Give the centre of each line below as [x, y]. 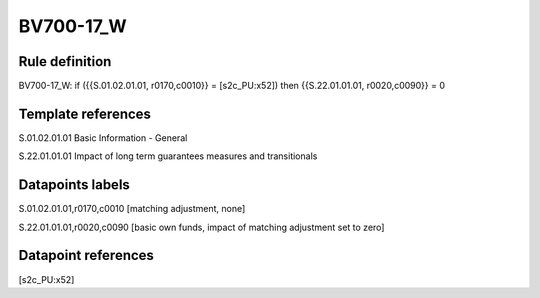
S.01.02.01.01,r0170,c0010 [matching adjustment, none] [132, 209]
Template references [85, 113]
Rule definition [65, 61]
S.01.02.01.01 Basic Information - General [103, 137]
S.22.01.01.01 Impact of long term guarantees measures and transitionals [168, 156]
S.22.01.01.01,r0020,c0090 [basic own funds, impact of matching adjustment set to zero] [201, 227]
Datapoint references [86, 255]
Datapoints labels [74, 185]
